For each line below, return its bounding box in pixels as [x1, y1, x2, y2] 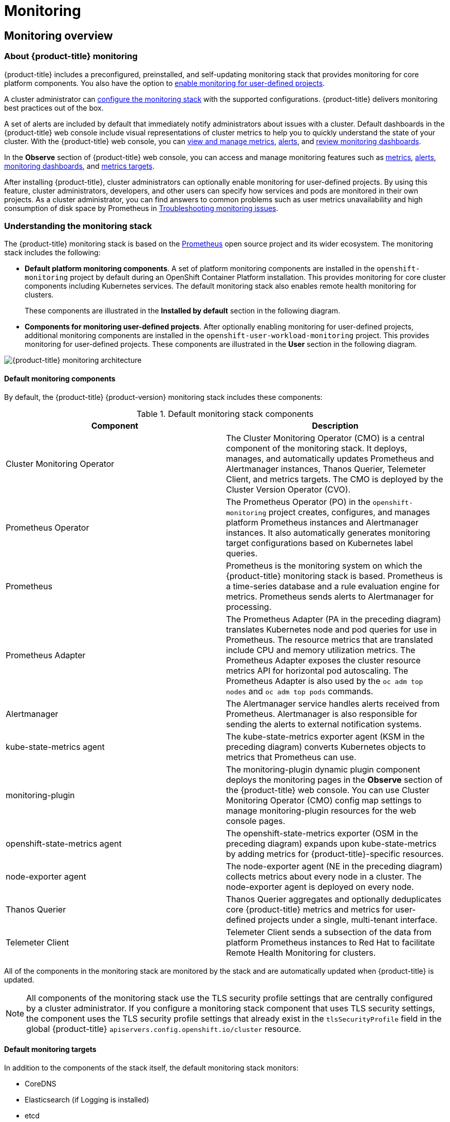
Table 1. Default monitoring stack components [136, 408, 314, 419]
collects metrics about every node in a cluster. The [226, 871, 422, 882]
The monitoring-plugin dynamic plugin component [226, 764, 420, 775]
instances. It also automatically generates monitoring [226, 527, 430, 538]
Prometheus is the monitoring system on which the [226, 560, 423, 571]
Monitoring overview [4, 29, 113, 42]
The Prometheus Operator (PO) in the [226, 496, 370, 507]
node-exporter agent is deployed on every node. [226, 881, 414, 892]
